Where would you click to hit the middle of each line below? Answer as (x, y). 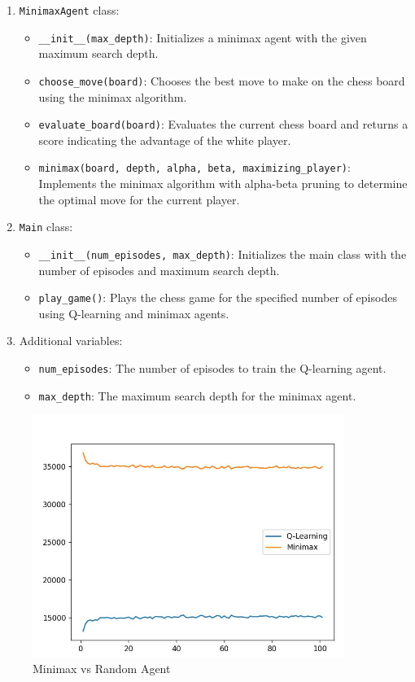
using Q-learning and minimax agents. (134, 313)
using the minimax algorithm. (113, 96)
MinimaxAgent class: (69, 10)
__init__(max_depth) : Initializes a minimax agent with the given (203, 37)
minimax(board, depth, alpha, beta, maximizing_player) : (194, 167)
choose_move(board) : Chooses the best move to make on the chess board (222, 80)
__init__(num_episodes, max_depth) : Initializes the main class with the (223, 254)
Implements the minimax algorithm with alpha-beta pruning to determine (223, 184)
